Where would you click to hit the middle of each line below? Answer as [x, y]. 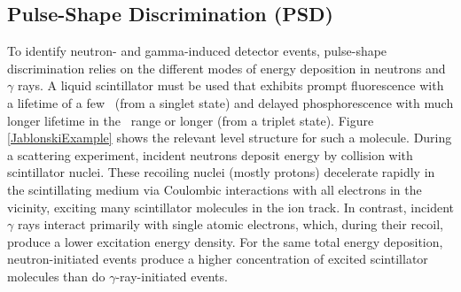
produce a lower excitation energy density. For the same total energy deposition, [225, 241]
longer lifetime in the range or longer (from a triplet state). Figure [191, 120]
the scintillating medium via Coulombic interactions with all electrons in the [215, 189]
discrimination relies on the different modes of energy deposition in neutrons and [227, 68]
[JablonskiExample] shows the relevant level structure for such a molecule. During [230, 138]
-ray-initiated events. [172, 276]
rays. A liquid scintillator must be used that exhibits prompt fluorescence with [230, 85]
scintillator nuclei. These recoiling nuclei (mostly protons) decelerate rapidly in [221, 172]
